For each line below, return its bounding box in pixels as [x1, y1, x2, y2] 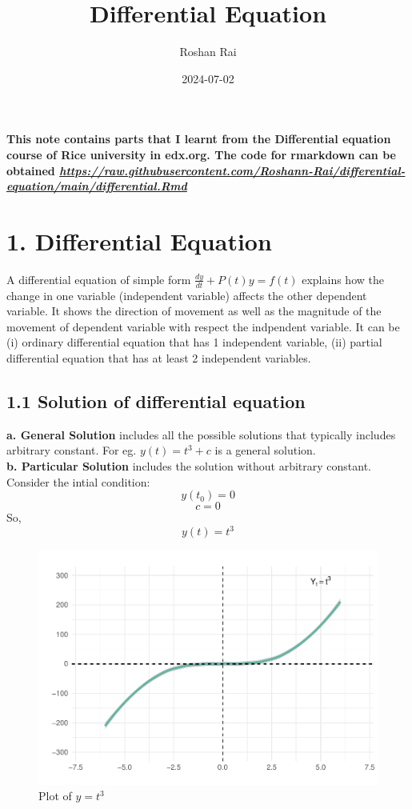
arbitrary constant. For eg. [6, 442, 137, 459]
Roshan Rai [179, 43, 237, 60]
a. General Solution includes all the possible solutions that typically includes [6, 426, 396, 443]
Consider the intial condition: [6, 473, 150, 490]
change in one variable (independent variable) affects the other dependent [6, 286, 367, 303]
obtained [6, 162, 55, 178]
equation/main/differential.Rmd [6, 178, 187, 194]
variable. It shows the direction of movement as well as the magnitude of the [6, 302, 382, 319]
